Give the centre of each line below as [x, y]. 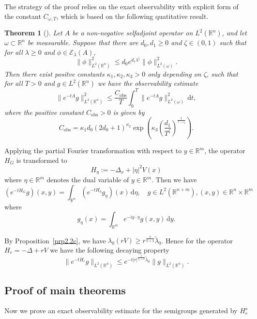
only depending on [174, 73]
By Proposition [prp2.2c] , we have [55, 240]
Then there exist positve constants [54, 73]
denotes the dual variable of [88, 180]
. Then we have [174, 180]
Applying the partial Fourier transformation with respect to [93, 150]
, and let [234, 33]
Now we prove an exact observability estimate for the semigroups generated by [121, 311]
